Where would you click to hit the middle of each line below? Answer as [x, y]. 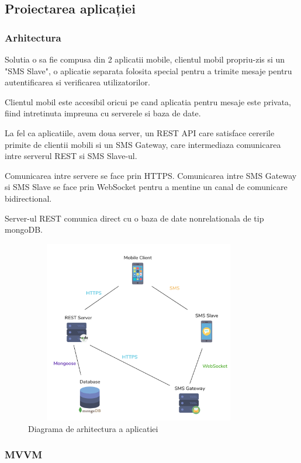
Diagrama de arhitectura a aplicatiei [93, 428]
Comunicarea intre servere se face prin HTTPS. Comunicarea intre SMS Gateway [151, 175]
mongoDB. [24, 229]
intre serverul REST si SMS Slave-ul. [71, 156]
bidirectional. [28, 198]
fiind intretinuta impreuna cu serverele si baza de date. [103, 113]
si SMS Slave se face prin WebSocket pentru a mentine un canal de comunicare [146, 187]
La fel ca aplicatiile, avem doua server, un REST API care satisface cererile [140, 132]
